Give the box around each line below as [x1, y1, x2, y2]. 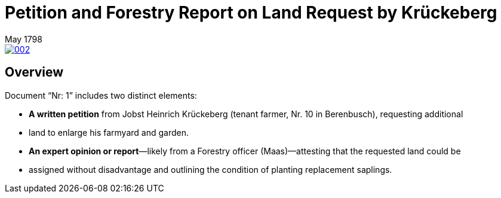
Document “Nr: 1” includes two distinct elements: [5, 90, 197, 100]
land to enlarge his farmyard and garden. [29, 127, 189, 138]
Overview [5, 65, 64, 80]
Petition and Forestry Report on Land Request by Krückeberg [5, 2, 497, 23]
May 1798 [5, 33, 42, 44]
